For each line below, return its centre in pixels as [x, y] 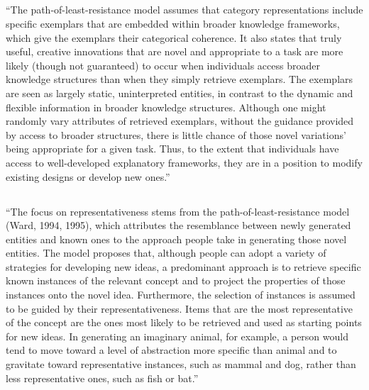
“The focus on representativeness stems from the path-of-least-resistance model [178, 211]
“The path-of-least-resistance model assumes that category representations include [184, 10]
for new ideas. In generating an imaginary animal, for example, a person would [177, 336]
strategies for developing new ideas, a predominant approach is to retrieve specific [183, 266]
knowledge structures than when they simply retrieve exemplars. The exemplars [180, 79]
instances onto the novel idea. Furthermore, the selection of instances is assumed [181, 295]
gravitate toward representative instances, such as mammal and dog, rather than [181, 364]
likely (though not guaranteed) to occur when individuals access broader [163, 65]
